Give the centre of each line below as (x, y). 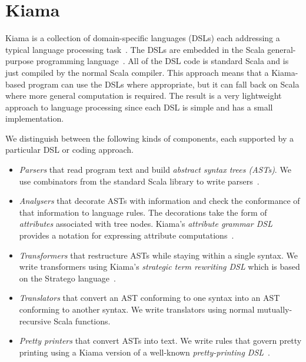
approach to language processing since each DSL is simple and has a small (139, 107)
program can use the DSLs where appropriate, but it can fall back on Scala (164, 84)
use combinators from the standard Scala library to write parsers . (139, 181)
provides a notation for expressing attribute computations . (127, 235)
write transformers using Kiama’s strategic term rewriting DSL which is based (159, 267)
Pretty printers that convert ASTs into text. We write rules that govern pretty (160, 341)
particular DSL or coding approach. (69, 150)
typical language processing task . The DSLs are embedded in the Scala (135, 49)
